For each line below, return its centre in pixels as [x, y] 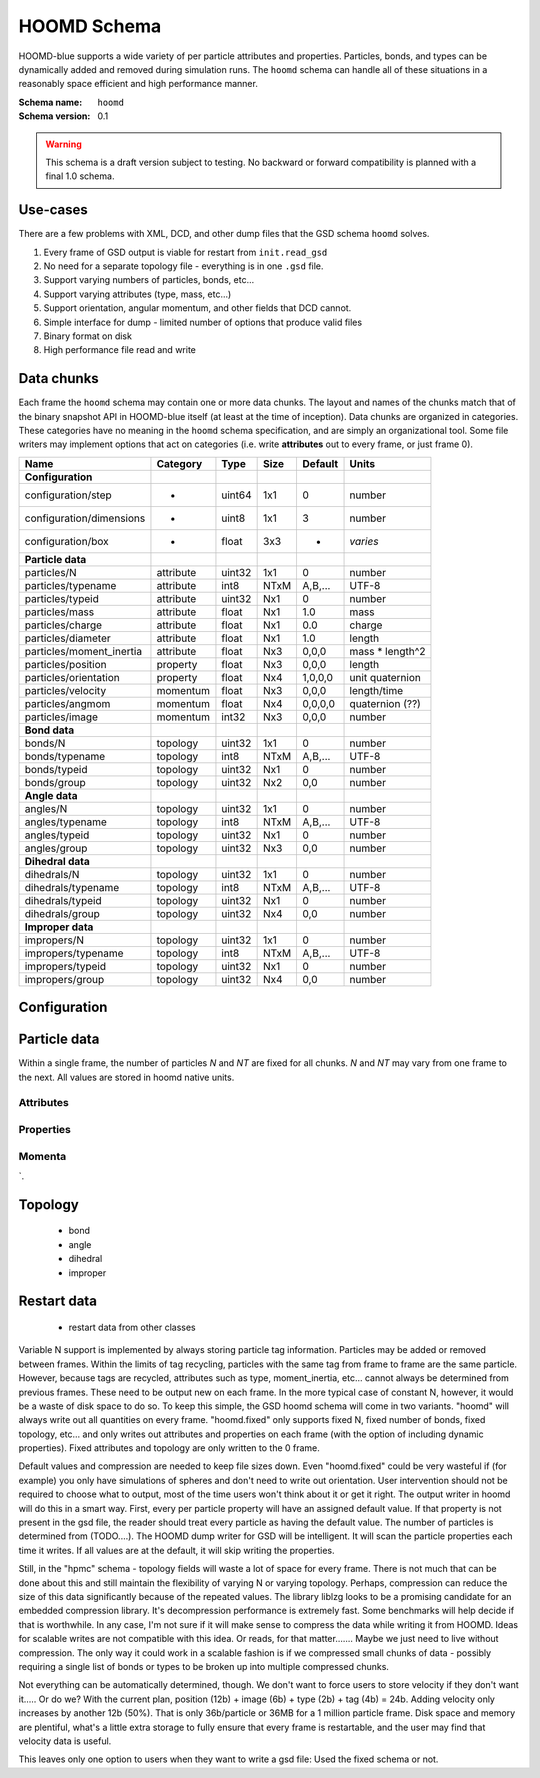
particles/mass [59, 612]
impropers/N [54, 940]
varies [364, 541]
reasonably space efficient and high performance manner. [138, 84]
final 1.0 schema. [80, 176]
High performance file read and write [120, 350]
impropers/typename [74, 953]
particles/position [65, 664]
